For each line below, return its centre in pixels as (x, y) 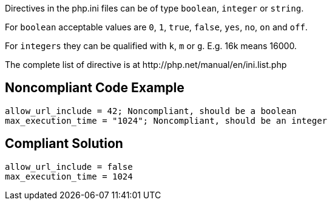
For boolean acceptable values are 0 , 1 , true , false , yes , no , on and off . (156, 27)
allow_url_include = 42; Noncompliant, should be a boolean (151, 111)
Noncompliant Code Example (95, 88)
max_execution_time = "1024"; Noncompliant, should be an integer (166, 120)
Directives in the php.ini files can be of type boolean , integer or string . (154, 8)
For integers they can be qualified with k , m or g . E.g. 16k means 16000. (151, 46)
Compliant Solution (64, 144)
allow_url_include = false (69, 166)
